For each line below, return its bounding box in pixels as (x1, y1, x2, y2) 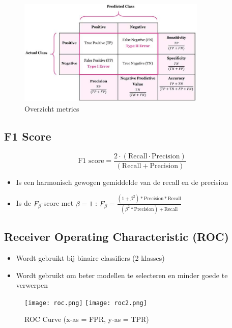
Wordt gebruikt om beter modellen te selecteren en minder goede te (16, 269, 228, 280)
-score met (41, 198, 74, 208)
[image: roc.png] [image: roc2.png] (24, 299, 147, 307)
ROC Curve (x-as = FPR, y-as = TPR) (24, 314, 149, 324)
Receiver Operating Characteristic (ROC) (4, 229, 229, 244)
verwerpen (16, 280, 48, 290)
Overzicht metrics (24, 103, 79, 114)
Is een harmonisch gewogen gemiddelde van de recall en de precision (16, 176, 228, 187)
